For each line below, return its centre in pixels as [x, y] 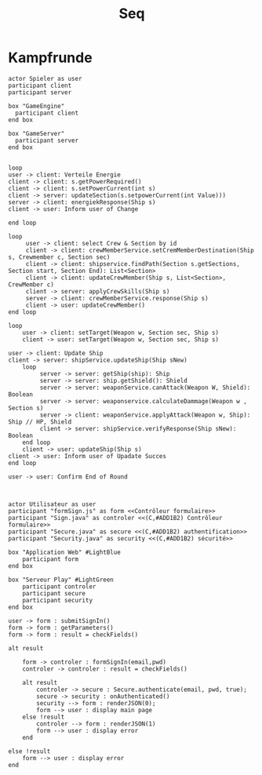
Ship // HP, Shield [40, 422]
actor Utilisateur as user [52, 504]
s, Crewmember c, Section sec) [59, 257]
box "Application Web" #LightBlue [65, 552]
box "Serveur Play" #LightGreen [61, 580]
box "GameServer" [36, 133]
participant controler [59, 586]
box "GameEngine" [36, 106]
